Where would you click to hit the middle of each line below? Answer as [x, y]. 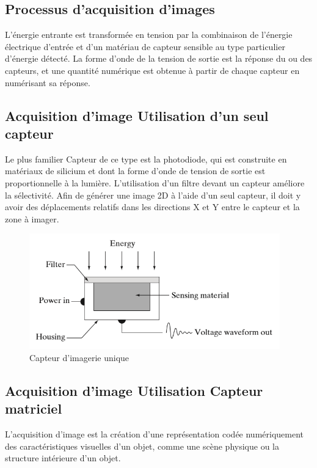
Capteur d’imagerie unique [79, 357]
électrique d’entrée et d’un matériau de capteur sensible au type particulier [145, 46]
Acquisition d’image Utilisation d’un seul [137, 115]
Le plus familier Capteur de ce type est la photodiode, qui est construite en [146, 159]
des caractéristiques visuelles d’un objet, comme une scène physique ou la [142, 446]
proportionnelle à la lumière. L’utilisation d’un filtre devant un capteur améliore [155, 182]
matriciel [34, 408]
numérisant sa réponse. [48, 82]
